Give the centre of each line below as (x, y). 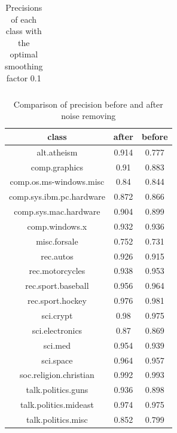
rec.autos (57, 256)
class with (24, 31)
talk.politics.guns (57, 390)
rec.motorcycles (57, 271)
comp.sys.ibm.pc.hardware (57, 196)
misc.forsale (57, 241)
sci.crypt (57, 315)
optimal (24, 54)
